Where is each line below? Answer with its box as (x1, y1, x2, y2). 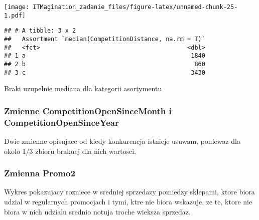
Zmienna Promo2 (4, 167, 75, 179)
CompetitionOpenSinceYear (4, 116, 119, 128)
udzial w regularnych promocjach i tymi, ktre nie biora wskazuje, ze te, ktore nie (4, 196, 252, 206)
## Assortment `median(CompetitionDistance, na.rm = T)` (4, 35, 205, 43)
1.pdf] (4, 12, 26, 19)
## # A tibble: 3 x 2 (4, 27, 76, 35)
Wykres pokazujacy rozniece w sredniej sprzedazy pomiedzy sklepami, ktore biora (4, 186, 255, 197)
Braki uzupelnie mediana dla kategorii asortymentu (4, 83, 162, 94)
